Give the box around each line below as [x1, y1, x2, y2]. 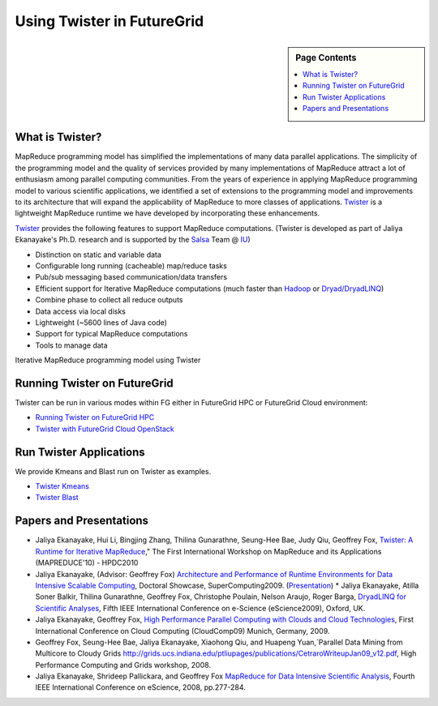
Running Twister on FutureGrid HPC [35, 413, 155, 422]
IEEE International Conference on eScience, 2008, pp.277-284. [35, 682, 247, 692]
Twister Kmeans [35, 481, 89, 491]
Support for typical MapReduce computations [35, 329, 188, 339]
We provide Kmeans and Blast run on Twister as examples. [15, 466, 212, 476]
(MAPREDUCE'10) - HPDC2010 [35, 558, 139, 567]
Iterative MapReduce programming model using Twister [15, 355, 201, 365]
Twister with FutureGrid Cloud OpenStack [35, 424, 174, 434]
